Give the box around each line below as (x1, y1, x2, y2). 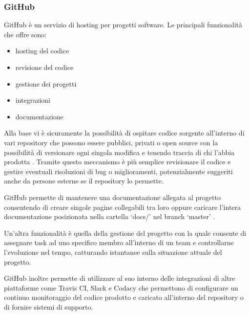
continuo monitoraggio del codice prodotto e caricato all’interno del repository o (4, 292, 244, 302)
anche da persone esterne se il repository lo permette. (4, 176, 164, 186)
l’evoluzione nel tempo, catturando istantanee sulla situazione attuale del (4, 247, 222, 257)
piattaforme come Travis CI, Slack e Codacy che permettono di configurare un (4, 282, 238, 292)
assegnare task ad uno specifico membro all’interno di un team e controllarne (4, 237, 234, 247)
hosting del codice (15, 45, 69, 56)
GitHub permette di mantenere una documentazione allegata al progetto (4, 192, 221, 202)
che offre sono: (4, 29, 47, 39)
